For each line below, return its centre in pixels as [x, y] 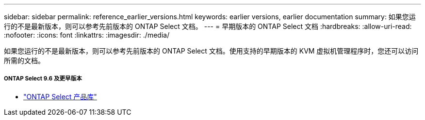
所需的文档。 [24, 60]
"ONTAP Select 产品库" [60, 96]
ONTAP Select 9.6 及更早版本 [43, 79]
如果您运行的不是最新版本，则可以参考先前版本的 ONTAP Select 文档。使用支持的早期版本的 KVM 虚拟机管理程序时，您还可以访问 [211, 51]
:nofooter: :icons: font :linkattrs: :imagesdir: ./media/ [87, 35]
